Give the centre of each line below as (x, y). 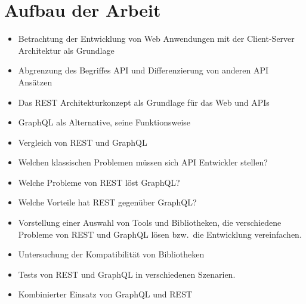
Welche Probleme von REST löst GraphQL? (99, 182)
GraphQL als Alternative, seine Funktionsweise (104, 122)
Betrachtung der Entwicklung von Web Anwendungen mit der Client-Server (156, 39)
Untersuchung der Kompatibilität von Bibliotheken (111, 254)
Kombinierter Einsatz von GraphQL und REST (105, 294)
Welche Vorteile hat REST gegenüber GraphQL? (107, 202)
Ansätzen (35, 82)
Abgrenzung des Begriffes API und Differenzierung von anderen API (143, 70)
